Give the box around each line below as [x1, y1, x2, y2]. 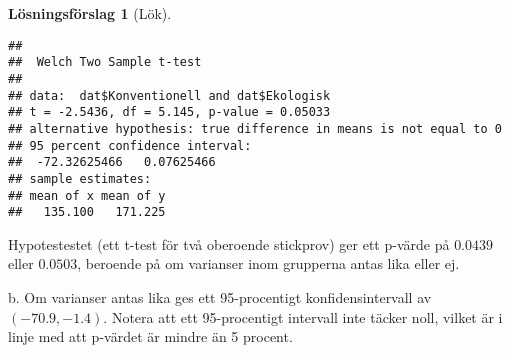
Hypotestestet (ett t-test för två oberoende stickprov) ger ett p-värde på [8, 233, 450, 254]
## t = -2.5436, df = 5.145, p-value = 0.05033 [8, 105, 331, 120]
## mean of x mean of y [8, 188, 166, 203]
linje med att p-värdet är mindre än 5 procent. [8, 326, 293, 347]
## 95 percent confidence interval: [8, 138, 252, 153]
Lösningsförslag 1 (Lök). [8, 3, 172, 23]
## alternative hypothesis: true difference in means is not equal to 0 [8, 121, 502, 136]
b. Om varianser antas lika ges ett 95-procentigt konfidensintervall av [8, 287, 432, 307]
